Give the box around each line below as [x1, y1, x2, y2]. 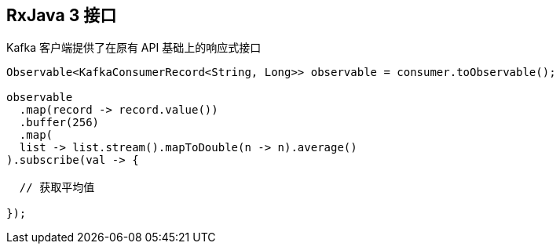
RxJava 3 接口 [6, 5, 117, 25]
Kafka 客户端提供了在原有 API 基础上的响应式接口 [6, 41, 262, 55]
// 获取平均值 [19, 181, 95, 194]
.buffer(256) [19, 116, 100, 129]
